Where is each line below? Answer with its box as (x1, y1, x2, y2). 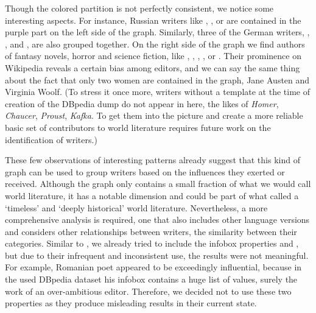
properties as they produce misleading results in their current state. (5, 297, 257, 309)
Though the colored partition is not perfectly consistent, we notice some (5, 2, 274, 14)
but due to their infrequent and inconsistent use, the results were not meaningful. (5, 248, 309, 261)
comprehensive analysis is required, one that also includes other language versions (5, 213, 310, 226)
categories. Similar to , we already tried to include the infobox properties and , (5, 237, 299, 250)
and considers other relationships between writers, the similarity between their (5, 225, 297, 237)
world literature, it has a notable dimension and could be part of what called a (5, 189, 299, 202)
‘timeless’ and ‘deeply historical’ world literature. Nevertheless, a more (5, 201, 268, 214)
